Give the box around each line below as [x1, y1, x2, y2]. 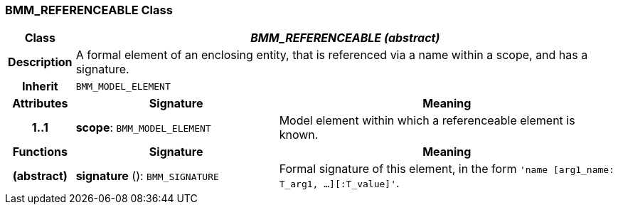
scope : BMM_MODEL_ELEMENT [75, 120, 211, 135]
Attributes [12, 96, 68, 111]
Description [8, 55, 73, 70]
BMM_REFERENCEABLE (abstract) [250, 31, 440, 46]
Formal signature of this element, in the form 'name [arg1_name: [279, 162, 614, 177]
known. [279, 127, 319, 142]
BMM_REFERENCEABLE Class [5, 3, 173, 17]
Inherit [21, 79, 58, 94]
